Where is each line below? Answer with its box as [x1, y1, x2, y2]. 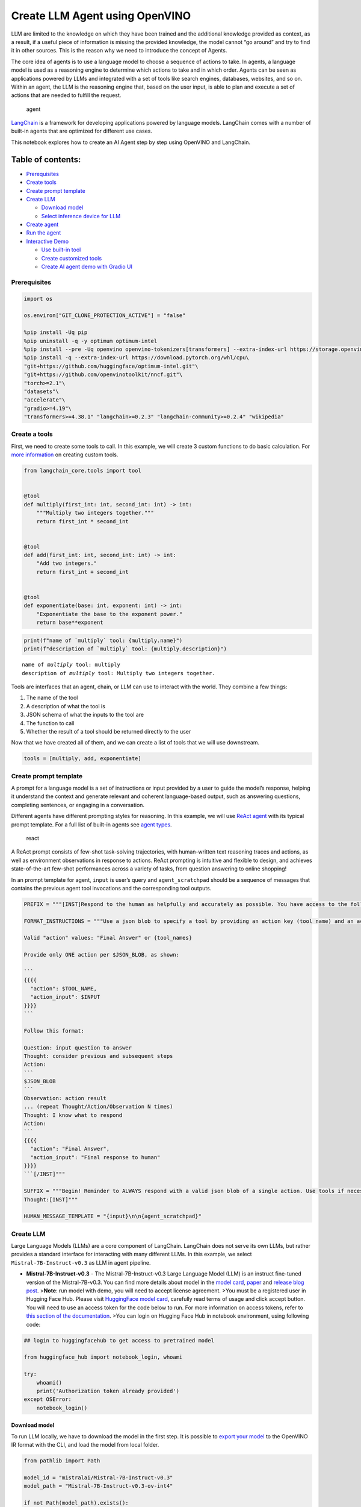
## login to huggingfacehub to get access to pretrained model [23, 1337, 215, 1344]
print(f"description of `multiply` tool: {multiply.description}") [23, 646, 227, 652]
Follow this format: [23, 1027, 84, 1034]
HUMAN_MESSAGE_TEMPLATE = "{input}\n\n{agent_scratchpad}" [23, 1213, 202, 1220]
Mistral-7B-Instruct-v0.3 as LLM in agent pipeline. [11, 1259, 151, 1266]
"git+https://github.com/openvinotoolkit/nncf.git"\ [23, 371, 183, 378]
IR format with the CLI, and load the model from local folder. [11, 1441, 159, 1449]
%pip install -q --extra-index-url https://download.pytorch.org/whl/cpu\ [23, 354, 250, 361]
